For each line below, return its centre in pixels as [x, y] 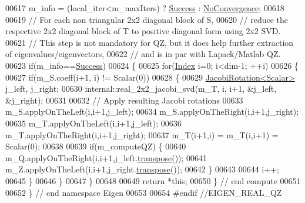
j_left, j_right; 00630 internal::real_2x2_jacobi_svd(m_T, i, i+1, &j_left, [141, 89]
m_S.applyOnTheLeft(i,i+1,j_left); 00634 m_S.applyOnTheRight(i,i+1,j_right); [152, 112]
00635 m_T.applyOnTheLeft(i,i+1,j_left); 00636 [93, 123]
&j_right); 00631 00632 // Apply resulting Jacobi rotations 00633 [124, 100]
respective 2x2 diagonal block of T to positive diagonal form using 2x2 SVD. [143, 31]
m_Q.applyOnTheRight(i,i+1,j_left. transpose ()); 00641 [106, 157]
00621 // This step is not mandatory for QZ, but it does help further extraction [150, 42]
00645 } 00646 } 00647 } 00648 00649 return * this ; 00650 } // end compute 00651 [153, 180]
